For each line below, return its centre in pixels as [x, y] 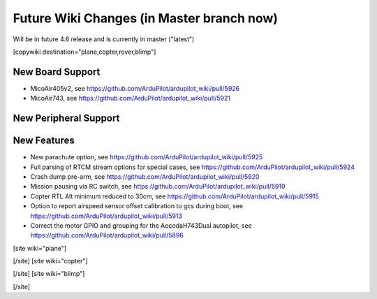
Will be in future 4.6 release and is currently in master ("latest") [104, 39]
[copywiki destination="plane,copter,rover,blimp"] [84, 52]
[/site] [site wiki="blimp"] [49, 274]
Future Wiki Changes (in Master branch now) [146, 18]
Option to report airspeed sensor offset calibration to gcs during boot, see [137, 206]
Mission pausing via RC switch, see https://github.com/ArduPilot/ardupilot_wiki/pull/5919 [158, 187]
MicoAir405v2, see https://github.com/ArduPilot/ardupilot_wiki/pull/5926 [135, 88]
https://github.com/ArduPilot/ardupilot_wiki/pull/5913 [106, 216]
